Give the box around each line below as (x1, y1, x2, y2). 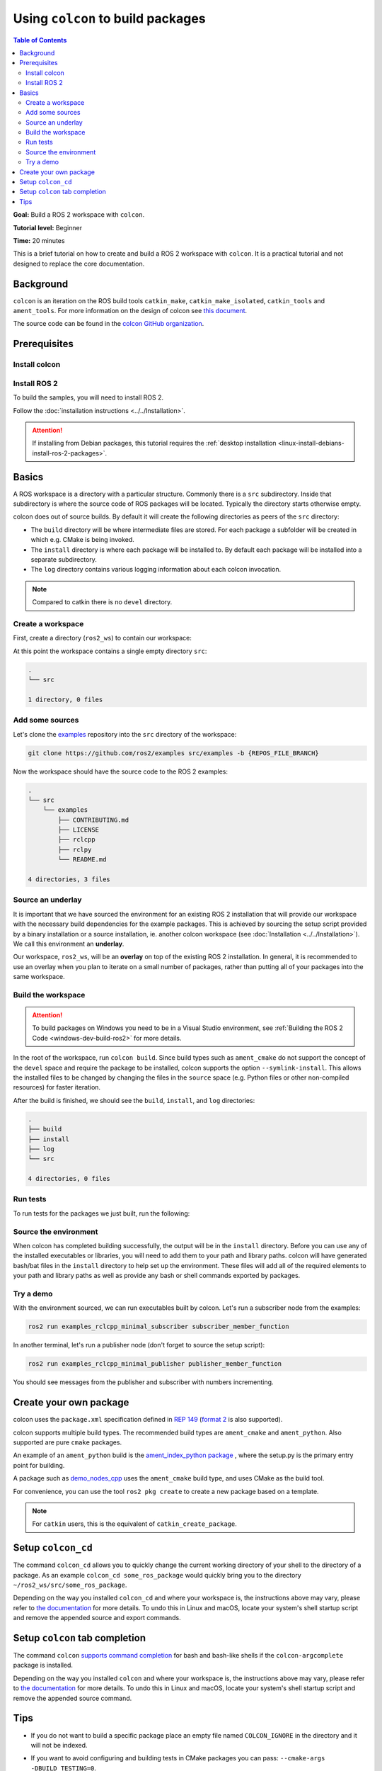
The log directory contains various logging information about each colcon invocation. (30, 565, 282, 574)
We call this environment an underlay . (13, 939, 125, 948)
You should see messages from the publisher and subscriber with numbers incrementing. (13, 1378, 274, 1386)
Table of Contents (13, 35, 67, 44)
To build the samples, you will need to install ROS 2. (13, 393, 164, 402)
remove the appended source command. (13, 1694, 132, 1702)
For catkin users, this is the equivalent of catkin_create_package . (32, 1520, 237, 1528)
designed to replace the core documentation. (13, 259, 145, 268)
